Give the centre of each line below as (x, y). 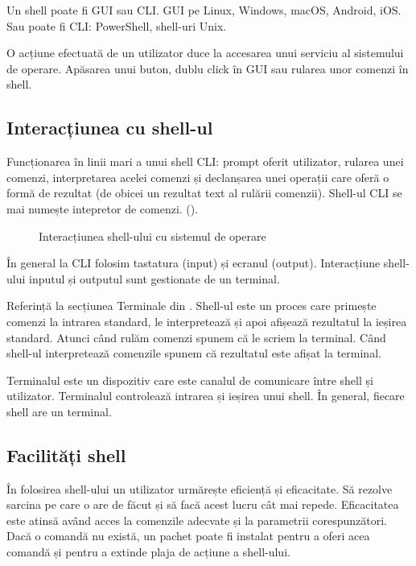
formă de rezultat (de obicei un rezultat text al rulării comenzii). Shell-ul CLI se (204, 193)
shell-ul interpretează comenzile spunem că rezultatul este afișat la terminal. (194, 353)
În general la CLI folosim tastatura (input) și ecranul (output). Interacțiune (194, 263)
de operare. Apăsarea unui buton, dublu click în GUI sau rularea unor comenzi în (208, 68)
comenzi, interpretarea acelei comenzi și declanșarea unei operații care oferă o (198, 177)
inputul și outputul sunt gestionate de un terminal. (154, 278)
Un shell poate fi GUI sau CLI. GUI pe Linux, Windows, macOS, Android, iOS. (204, 10)
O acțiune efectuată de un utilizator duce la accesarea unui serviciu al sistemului (205, 53)
